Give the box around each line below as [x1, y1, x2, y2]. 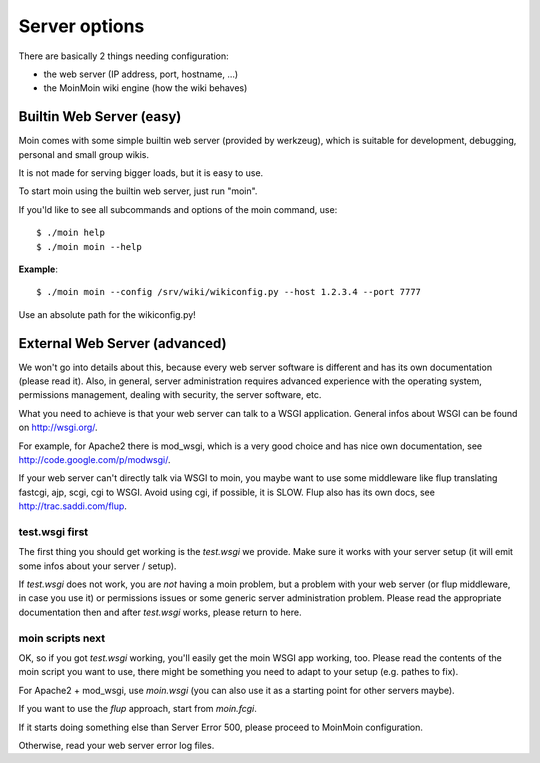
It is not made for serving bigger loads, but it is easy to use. [18, 167, 264, 179]
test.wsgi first [18, 525, 89, 539]
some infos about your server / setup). [18, 560, 177, 572]
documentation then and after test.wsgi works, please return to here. [18, 606, 302, 618]
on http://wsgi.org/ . [18, 421, 99, 434]
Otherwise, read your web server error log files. [18, 739, 215, 751]
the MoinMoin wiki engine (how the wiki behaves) [43, 82, 248, 94]
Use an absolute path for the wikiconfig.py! [18, 308, 197, 320]
